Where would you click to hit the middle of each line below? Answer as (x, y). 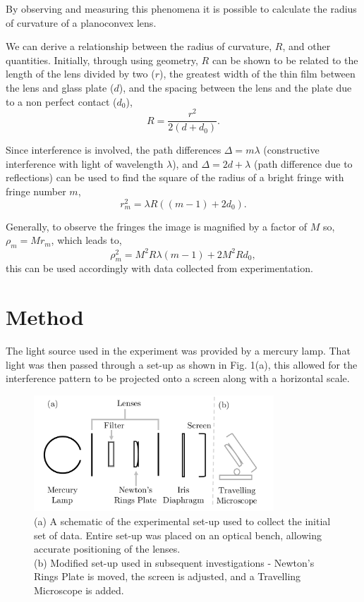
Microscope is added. (79, 590)
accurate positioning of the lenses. (107, 549)
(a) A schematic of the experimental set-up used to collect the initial (182, 521)
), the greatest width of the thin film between (257, 74)
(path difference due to (303, 163)
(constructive (291, 150)
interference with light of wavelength (85, 163)
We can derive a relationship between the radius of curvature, (139, 46)
